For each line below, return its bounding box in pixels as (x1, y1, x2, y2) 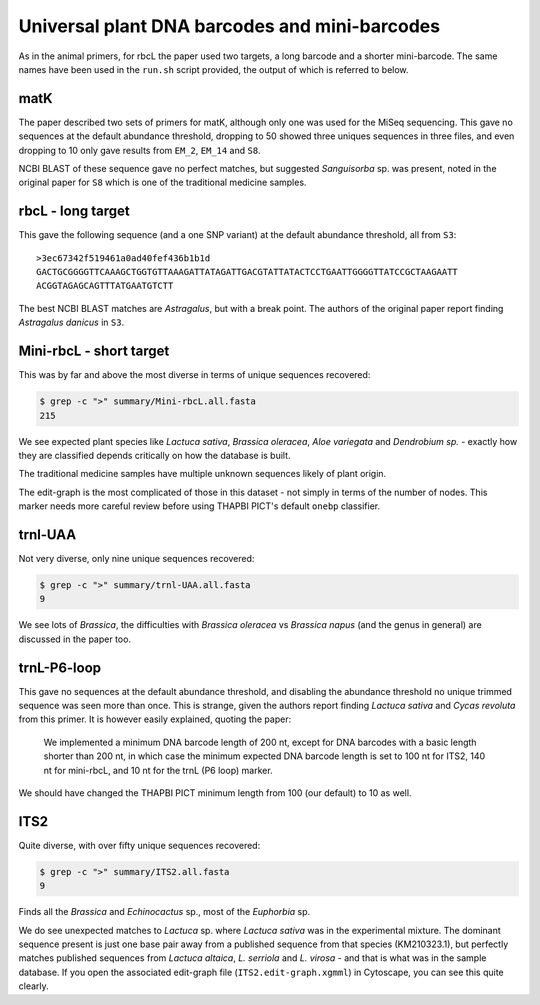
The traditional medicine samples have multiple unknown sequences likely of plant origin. (18, 468, 387, 480)
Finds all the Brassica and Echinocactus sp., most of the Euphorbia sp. (18, 906, 311, 918)
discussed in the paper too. (18, 633, 132, 645)
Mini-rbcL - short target (18, 343, 170, 360)
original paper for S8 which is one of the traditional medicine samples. (18, 176, 307, 189)
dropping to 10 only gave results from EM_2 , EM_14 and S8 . (18, 144, 261, 156)
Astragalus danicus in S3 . (18, 316, 125, 329)
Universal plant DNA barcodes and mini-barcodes (18, 15, 440, 37)
